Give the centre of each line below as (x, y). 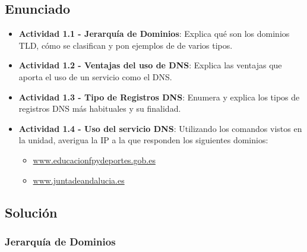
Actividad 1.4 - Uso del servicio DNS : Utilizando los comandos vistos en (160, 128)
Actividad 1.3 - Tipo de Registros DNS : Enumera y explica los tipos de (159, 97)
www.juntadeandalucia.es (79, 180)
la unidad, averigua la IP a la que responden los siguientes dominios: (143, 140)
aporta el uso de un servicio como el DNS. (95, 76)
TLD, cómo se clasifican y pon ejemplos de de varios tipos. (126, 45)
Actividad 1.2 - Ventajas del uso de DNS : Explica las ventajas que (150, 65)
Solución (31, 212)
